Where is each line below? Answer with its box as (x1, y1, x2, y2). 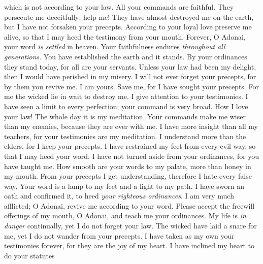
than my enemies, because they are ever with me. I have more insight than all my (4, 121, 258, 131)
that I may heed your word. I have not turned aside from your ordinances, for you (4, 150, 259, 161)
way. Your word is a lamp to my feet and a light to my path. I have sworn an (4, 180, 245, 191)
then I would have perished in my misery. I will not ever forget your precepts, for (4, 71, 256, 82)
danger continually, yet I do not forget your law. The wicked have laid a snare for (4, 220, 257, 231)
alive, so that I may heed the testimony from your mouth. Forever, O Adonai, (4, 31, 246, 42)
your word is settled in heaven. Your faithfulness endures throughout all (4, 41, 225, 52)
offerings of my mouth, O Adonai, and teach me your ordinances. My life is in (4, 210, 246, 221)
